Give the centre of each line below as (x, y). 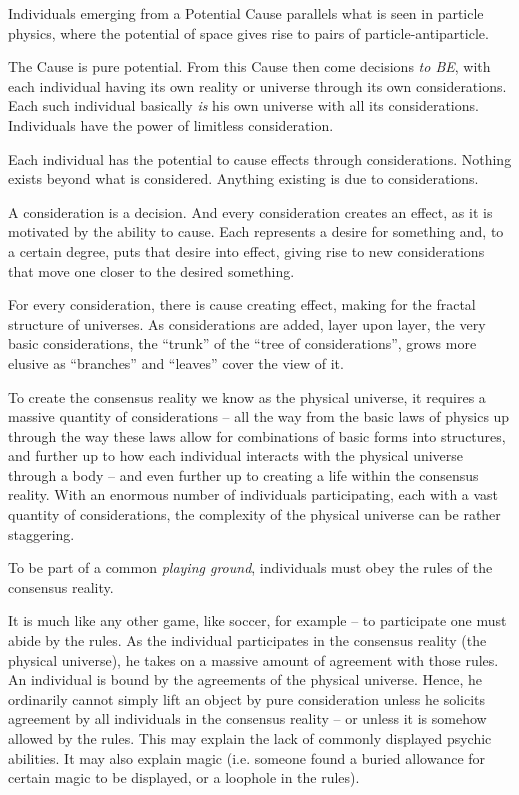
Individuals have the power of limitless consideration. (171, 124)
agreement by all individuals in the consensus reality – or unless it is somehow (247, 718)
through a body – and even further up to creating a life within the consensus (243, 474)
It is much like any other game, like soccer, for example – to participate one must (257, 620)
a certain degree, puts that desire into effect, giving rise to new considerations (246, 250)
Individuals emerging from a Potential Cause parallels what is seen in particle (246, 13)
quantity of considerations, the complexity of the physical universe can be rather (254, 514)
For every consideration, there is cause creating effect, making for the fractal (242, 304)
